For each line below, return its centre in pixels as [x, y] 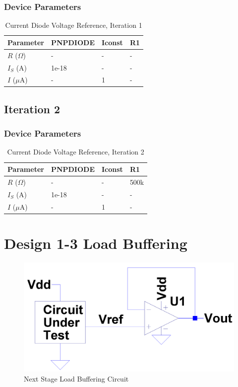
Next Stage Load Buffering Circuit [76, 379]
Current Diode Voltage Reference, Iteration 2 [76, 152]
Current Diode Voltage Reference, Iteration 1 [74, 25]
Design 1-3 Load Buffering [96, 243]
